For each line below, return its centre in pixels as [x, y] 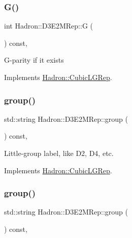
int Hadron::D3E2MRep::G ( [48, 26]
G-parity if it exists [34, 60]
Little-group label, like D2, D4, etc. [59, 153]
